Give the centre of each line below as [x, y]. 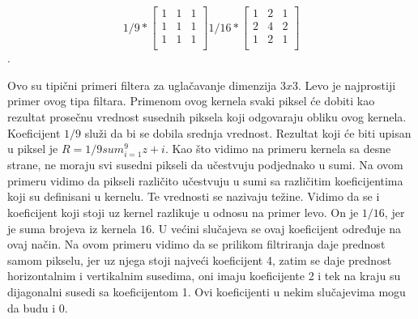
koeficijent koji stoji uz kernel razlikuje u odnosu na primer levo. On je [183, 213]
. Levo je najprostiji [347, 85]
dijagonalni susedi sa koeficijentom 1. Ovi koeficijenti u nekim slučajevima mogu [207, 291]
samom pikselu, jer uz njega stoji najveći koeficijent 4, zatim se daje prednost [200, 259]
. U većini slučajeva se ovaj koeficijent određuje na [277, 228]
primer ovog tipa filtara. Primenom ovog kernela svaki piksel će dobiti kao [191, 101]
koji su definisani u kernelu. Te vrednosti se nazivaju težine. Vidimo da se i [194, 196]
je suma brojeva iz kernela [72, 228]
